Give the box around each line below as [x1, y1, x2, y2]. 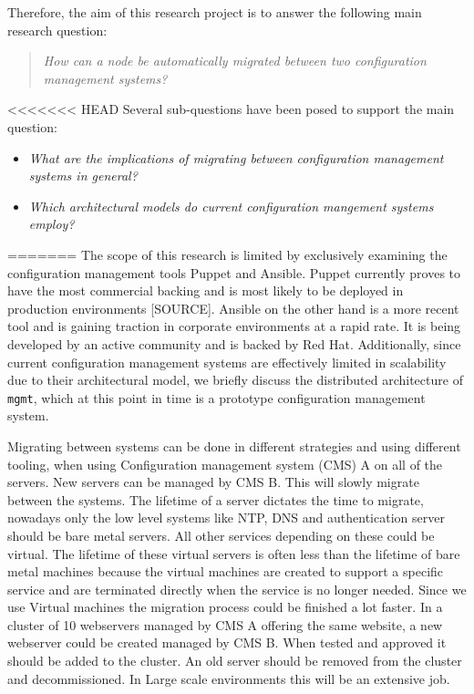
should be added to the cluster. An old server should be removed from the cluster [7, 651, 462, 670]
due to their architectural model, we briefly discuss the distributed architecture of [7, 370, 463, 389]
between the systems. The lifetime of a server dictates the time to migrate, [7, 490, 424, 509]
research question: [7, 20, 108, 39]
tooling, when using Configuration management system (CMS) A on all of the [7, 454, 443, 473]
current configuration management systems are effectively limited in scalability [7, 352, 447, 371]
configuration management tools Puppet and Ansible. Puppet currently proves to [7, 263, 461, 282]
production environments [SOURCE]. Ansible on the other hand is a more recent [7, 298, 459, 317]
